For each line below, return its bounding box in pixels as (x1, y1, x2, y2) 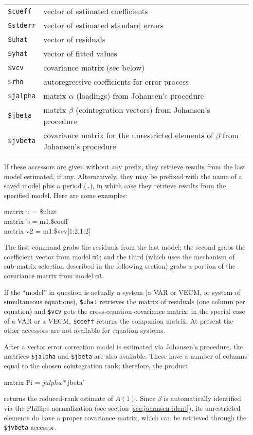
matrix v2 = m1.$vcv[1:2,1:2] (4, 225, 90, 236)
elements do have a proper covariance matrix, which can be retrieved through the (4, 412, 247, 422)
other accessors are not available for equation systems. (4, 325, 165, 335)
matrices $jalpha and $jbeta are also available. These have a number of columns (4, 351, 247, 361)
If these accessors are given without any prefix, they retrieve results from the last (4, 162, 246, 171)
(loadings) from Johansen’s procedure (76, 90, 204, 101)
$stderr (8, 21, 36, 29)
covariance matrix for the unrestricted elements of (43, 129, 214, 141)
